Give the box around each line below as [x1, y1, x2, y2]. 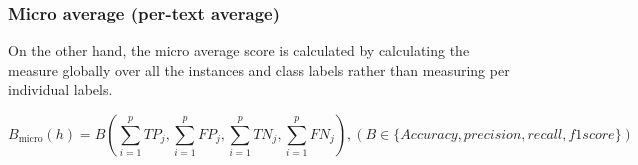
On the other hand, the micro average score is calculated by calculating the [8, 40, 470, 61]
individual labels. [8, 79, 113, 100]
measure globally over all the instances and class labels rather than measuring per [8, 59, 510, 80]
